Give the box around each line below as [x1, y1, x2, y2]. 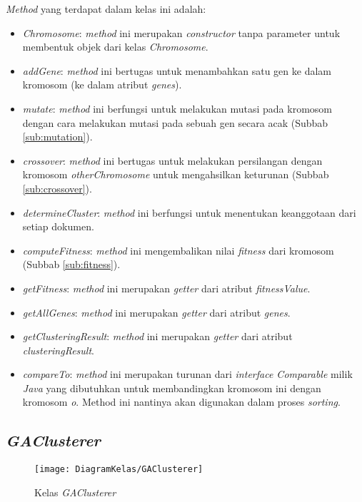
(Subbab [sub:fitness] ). [22, 257, 121, 272]
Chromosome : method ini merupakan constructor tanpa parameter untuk [22, 25, 341, 40]
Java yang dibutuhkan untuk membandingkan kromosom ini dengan [22, 380, 321, 395]
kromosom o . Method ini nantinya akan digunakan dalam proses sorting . [22, 394, 341, 409]
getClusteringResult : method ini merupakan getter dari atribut [22, 329, 293, 344]
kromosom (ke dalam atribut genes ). [22, 77, 182, 92]
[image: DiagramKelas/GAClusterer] [34, 464, 203, 475]
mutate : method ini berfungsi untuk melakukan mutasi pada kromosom [22, 101, 332, 116]
